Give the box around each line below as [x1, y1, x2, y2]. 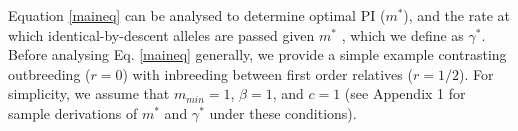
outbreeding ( [8, 63, 91, 84]
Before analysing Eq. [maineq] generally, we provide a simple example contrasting [8, 44, 507, 65]
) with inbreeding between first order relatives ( [122, 63, 413, 84]
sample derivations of [8, 102, 138, 123]
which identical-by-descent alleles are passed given [8, 24, 315, 45]
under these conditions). [209, 102, 357, 123]
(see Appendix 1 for [344, 83, 466, 104]
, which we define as [341, 24, 464, 45]
